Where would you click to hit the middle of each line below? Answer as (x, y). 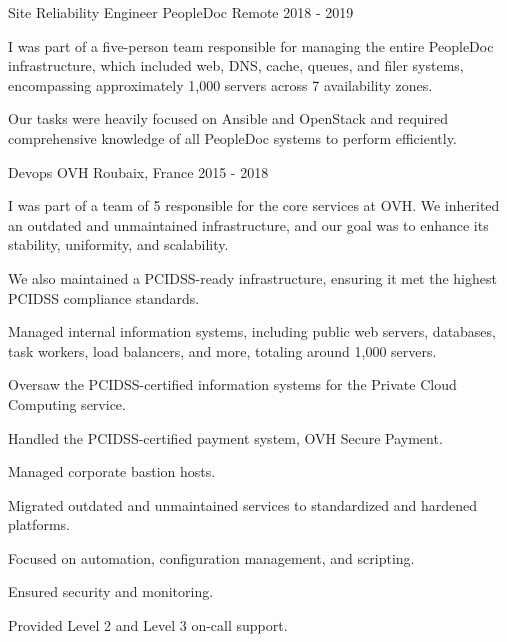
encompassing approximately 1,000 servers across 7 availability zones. (220, 84)
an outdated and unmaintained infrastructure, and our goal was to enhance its (248, 224)
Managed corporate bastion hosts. (112, 471)
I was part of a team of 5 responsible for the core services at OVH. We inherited (254, 205)
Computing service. (67, 403)
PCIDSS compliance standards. (104, 297)
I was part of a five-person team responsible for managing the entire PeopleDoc (251, 45)
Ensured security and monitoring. (111, 591)
